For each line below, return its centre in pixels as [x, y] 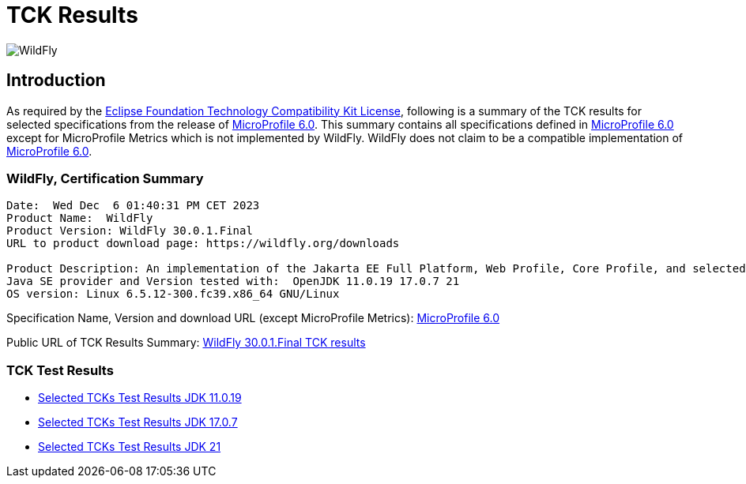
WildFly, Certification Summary [105, 178]
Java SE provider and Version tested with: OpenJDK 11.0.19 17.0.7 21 [233, 281]
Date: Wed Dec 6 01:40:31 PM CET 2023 [133, 206]
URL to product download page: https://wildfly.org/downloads [203, 244]
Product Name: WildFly [80, 218]
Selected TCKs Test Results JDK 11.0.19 [140, 398]
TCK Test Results [60, 370]
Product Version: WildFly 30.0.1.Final [130, 231]
